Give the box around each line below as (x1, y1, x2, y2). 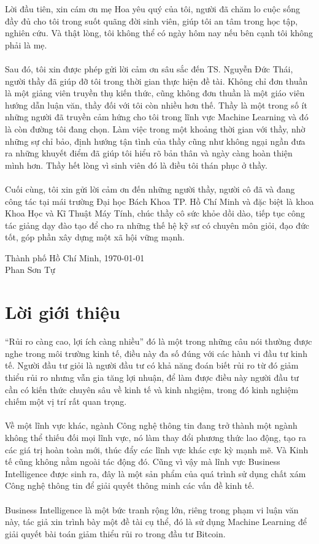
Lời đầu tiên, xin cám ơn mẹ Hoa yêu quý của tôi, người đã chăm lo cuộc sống (5, 2, 300, 15)
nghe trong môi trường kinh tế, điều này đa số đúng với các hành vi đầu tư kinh (5, 347, 307, 359)
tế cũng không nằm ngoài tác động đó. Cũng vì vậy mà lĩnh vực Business (5, 455, 280, 468)
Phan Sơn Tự (5, 263, 55, 276)
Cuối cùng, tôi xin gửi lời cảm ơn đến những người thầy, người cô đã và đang (5, 182, 295, 195)
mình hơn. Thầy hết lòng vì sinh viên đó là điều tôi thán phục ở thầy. (5, 158, 267, 171)
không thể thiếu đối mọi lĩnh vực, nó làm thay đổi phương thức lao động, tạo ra (5, 431, 306, 443)
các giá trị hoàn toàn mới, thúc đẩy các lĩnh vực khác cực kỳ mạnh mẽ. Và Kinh (5, 443, 309, 456)
